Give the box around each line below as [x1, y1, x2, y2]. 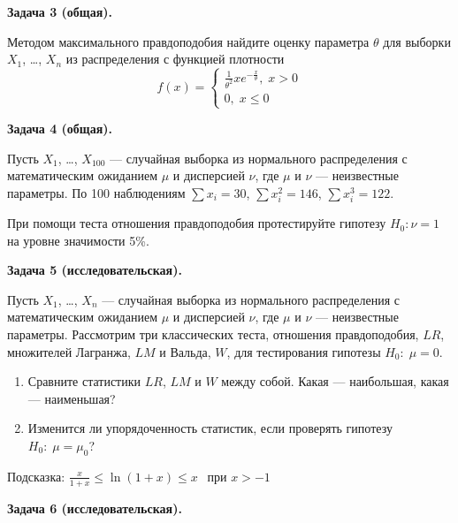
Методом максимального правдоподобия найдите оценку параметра [7, 32, 370, 50]
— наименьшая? [27, 389, 116, 407]
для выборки [383, 32, 451, 50]
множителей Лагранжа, [7, 342, 131, 360]
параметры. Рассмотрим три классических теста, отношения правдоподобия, [7, 325, 419, 344]
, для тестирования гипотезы [226, 342, 381, 360]
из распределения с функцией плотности [65, 49, 285, 68]
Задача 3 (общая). [7, 3, 112, 20]
